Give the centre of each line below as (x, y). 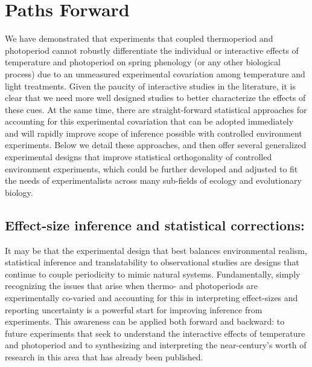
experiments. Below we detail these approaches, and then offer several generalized (156, 145)
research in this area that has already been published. (104, 356)
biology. (19, 192)
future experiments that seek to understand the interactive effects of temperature (155, 333)
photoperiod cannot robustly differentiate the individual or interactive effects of (152, 50)
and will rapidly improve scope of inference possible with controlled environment (154, 133)
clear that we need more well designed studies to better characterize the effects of (155, 98)
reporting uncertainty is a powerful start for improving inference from (134, 309)
